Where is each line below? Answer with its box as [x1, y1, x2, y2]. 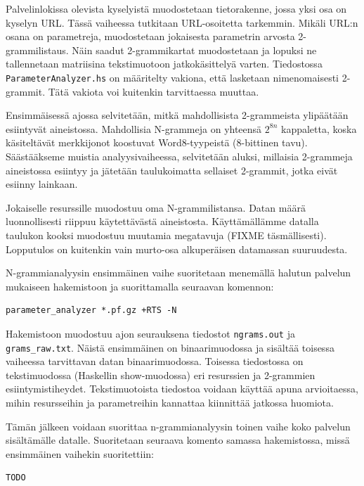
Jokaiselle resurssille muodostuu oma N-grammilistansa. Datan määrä [6, 200, 306, 215]
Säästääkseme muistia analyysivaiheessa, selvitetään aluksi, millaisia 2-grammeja [6, 149, 353, 163]
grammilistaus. [6, 42, 69, 57]
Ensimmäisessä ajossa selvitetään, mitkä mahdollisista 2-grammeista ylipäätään [6, 108, 349, 122]
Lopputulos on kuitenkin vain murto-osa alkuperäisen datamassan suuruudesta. [6, 241, 348, 256]
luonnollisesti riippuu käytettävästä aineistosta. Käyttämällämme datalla [6, 214, 319, 229]
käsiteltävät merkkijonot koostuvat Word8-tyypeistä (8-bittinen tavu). [6, 135, 308, 150]
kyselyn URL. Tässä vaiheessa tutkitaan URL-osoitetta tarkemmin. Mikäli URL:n [6, 15, 358, 30]
